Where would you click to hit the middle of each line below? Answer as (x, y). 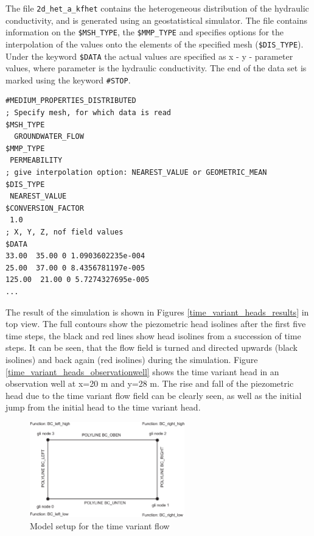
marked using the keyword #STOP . (68, 79)
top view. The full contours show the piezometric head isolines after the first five (156, 324)
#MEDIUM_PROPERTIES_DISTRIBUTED (71, 101)
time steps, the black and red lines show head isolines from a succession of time (153, 335)
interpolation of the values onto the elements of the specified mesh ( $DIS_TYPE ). (155, 44)
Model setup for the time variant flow (100, 525)
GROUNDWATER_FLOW (49, 137)
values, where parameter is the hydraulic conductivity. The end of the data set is (156, 68)
